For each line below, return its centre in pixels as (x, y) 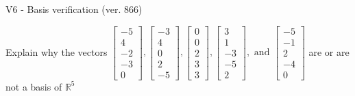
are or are (329, 51)
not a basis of (34, 86)
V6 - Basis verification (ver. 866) (74, 9)
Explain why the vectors (57, 51)
